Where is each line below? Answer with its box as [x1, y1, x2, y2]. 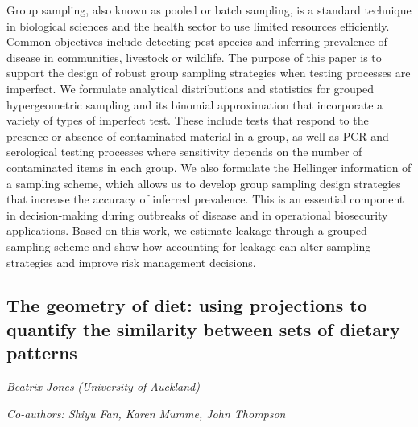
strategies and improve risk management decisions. [6, 253, 256, 270]
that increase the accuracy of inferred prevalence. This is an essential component [6, 191, 404, 207]
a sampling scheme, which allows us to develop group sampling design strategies [6, 174, 401, 191]
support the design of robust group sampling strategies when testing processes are [6, 64, 411, 81]
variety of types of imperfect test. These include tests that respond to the [6, 112, 369, 129]
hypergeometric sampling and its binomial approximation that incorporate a [6, 96, 383, 113]
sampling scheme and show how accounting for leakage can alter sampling [6, 237, 371, 254]
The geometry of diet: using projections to [6, 293, 367, 318]
